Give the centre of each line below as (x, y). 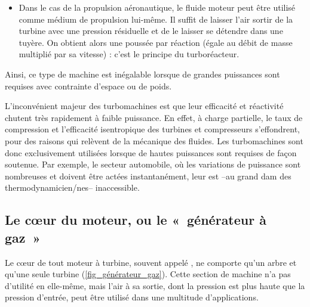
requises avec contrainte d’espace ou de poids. (88, 86)
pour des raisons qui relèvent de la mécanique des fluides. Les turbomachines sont (154, 140)
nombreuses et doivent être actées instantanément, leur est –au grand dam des (148, 176)
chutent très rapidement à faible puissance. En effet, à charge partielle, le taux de (154, 117)
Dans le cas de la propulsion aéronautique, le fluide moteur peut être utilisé (157, 7)
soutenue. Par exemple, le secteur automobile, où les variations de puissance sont (153, 164)
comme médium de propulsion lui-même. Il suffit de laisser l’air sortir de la (156, 19)
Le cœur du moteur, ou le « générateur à (136, 220)
